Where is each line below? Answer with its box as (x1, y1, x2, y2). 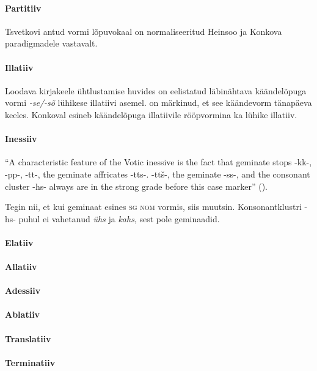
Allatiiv (5, 260, 37, 273)
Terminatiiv (5, 356, 56, 369)
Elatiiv (5, 236, 34, 249)
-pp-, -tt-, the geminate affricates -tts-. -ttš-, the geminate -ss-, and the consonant (5, 167, 310, 180)
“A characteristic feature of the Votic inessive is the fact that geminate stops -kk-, (5, 156, 312, 168)
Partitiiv (5, 1, 42, 14)
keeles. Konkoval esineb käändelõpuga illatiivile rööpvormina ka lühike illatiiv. (5, 108, 297, 121)
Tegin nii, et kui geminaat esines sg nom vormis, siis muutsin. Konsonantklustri (5, 200, 302, 213)
